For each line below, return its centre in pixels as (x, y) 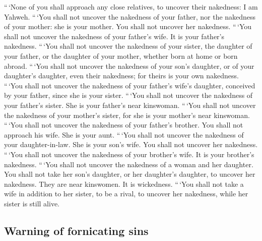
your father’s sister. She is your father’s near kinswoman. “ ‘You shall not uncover (130, 105)
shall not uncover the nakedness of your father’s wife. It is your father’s (114, 36)
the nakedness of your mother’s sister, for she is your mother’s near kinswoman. (127, 115)
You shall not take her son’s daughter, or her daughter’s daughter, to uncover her (130, 174)
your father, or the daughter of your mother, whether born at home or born (121, 55)
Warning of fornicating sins (76, 230)
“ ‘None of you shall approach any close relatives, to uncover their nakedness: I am (131, 7)
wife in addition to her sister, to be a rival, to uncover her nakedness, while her (126, 194)
